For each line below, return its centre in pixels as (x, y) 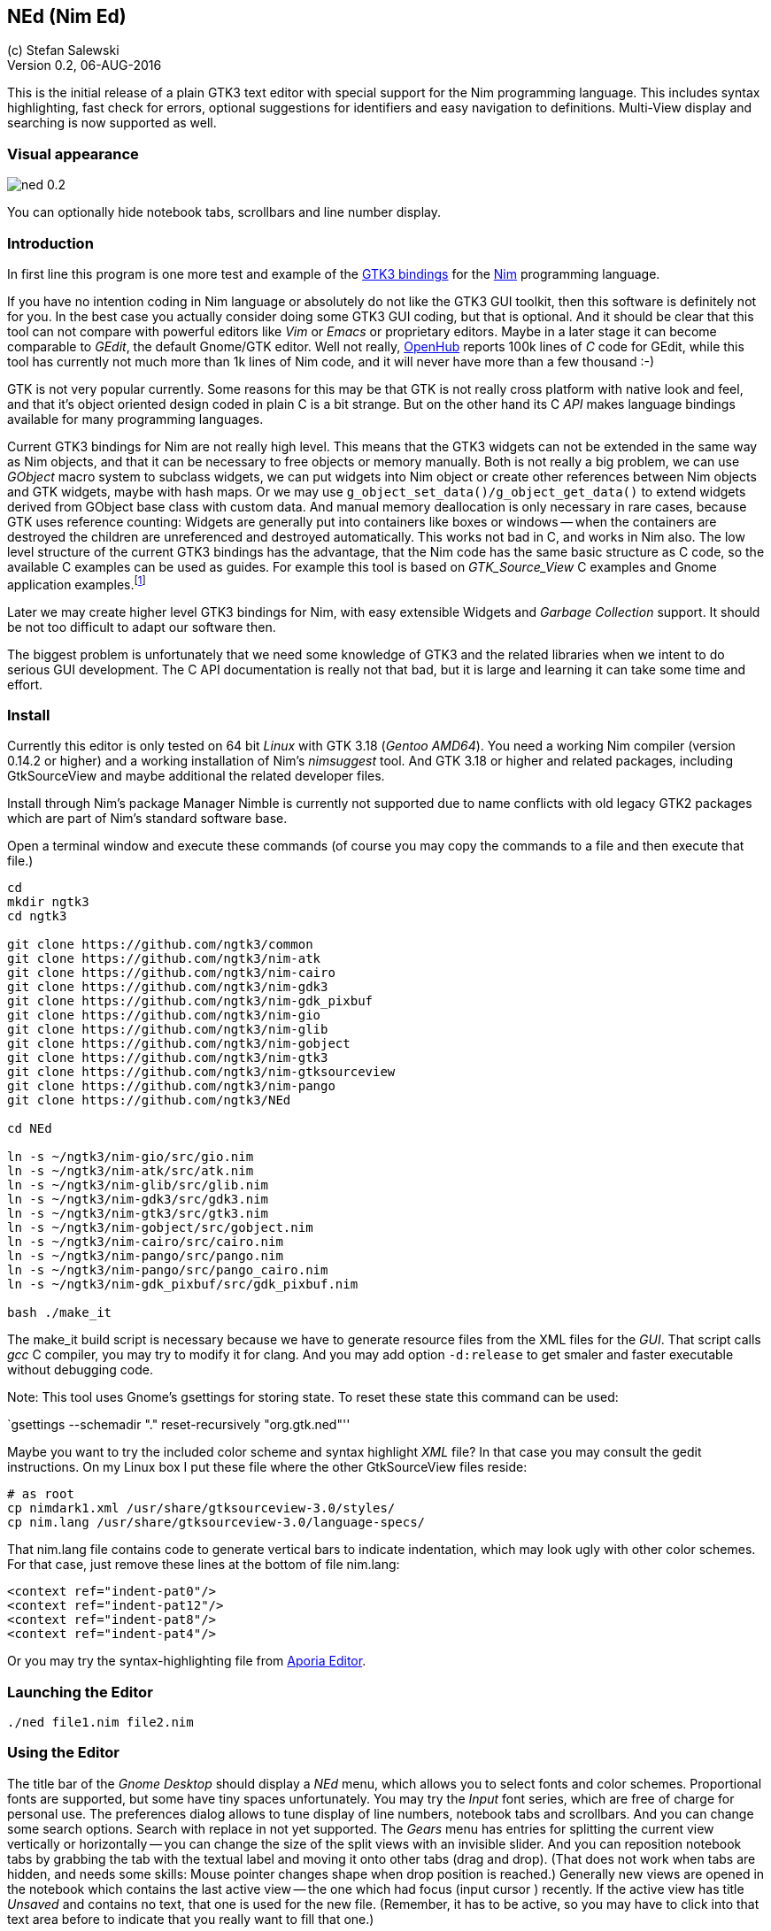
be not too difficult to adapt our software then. (142, 627)
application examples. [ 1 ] (77, 583)
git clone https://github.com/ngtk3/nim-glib (168, 1030)
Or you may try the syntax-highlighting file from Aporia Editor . (187, 1661)
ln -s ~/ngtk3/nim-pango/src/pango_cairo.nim (168, 1270)
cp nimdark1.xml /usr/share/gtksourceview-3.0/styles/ (201, 1508)
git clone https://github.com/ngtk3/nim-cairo (171, 973)
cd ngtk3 (37, 916)
